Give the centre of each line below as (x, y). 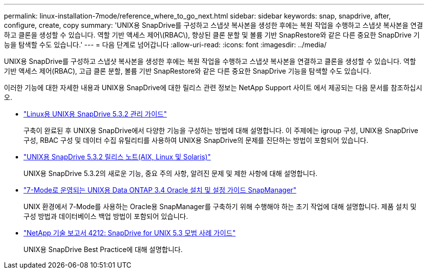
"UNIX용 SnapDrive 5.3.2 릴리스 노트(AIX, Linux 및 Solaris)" (117, 157)
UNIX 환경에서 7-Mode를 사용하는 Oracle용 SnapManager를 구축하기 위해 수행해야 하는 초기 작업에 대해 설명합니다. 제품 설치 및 (220, 206)
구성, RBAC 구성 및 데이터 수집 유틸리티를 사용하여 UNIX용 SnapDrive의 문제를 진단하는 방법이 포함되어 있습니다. (196, 140)
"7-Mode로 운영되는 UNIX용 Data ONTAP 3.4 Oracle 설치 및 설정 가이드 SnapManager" (160, 190)
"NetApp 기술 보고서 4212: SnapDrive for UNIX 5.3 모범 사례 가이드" (130, 233)
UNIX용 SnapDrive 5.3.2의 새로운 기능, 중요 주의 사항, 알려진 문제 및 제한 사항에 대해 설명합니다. (171, 173)
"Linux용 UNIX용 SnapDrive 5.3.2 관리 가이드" (95, 114)
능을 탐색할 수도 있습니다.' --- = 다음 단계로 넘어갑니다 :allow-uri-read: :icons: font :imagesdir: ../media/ (165, 45)
